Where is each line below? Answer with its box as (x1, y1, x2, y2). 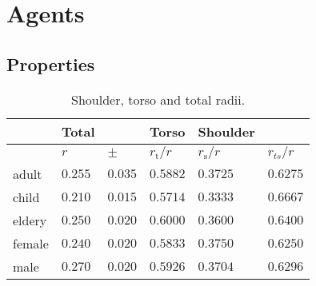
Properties (6, 51, 95, 76)
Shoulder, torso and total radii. (71, 89, 246, 109)
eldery (13, 210, 47, 229)
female (13, 233, 49, 252)
